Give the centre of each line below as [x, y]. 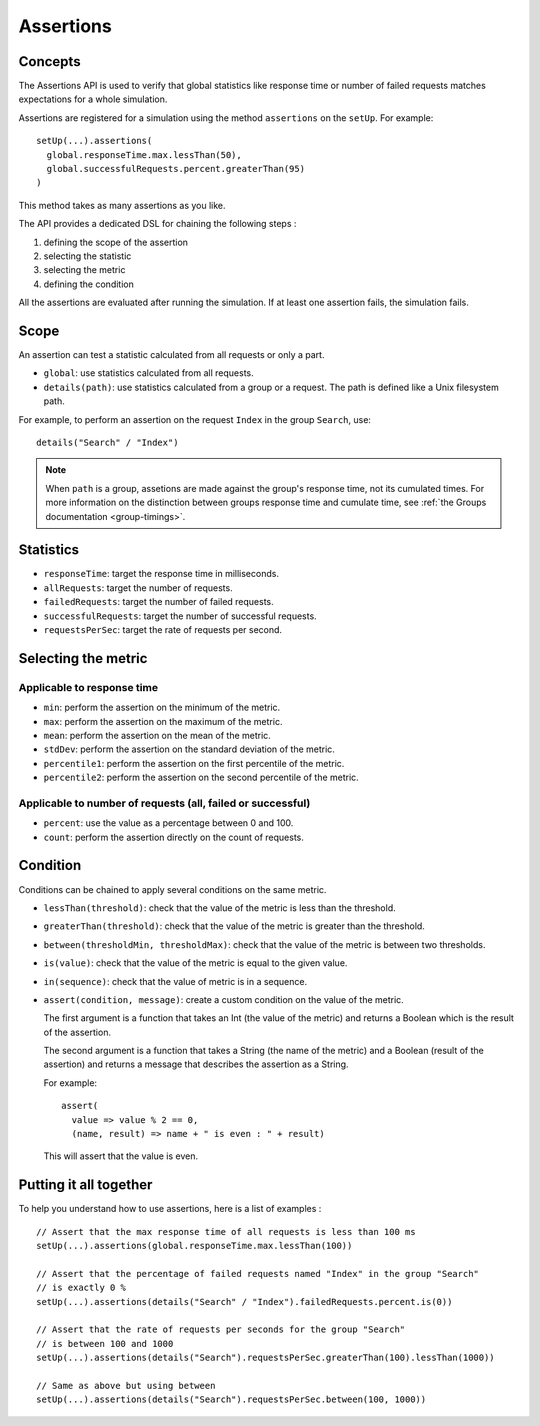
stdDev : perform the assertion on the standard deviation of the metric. [189, 749]
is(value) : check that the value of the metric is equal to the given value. [195, 963]
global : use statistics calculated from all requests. [148, 373]
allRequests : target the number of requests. [138, 587]
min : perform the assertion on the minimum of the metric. [162, 707]
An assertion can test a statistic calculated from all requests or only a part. [171, 355]
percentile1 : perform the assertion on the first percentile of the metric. [194, 763]
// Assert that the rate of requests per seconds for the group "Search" [221, 1329]
